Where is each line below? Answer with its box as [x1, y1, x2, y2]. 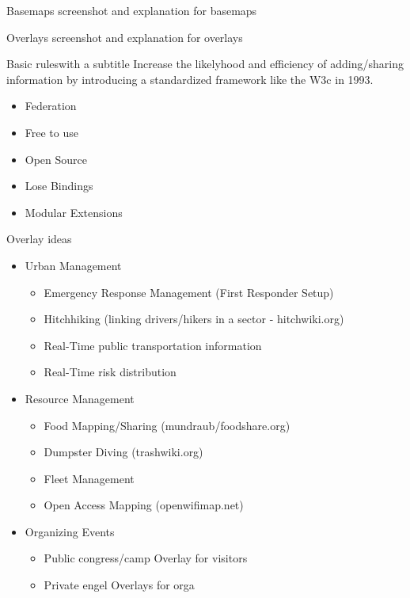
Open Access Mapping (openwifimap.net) [44, 497, 244, 513]
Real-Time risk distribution [44, 364, 177, 380]
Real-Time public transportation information [44, 337, 262, 353]
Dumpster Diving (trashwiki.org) [44, 444, 203, 460]
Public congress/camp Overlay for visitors [44, 550, 248, 566]
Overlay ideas [6, 230, 72, 247]
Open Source [25, 150, 88, 167]
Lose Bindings [25, 177, 93, 194]
